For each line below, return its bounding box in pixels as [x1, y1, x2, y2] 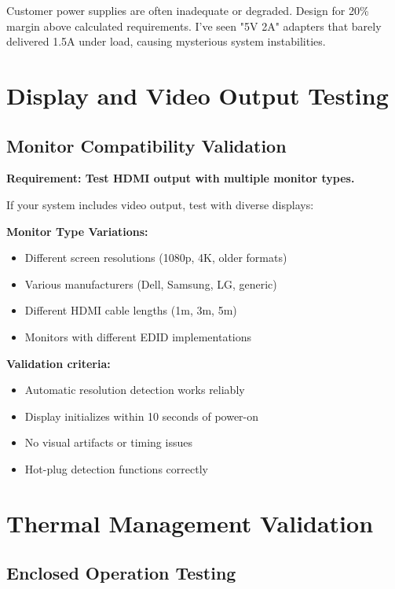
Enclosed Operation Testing [6, 561, 236, 585]
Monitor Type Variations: [6, 223, 148, 239]
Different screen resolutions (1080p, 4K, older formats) [24, 249, 287, 266]
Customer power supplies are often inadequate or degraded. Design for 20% [6, 2, 369, 18]
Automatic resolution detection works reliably [24, 381, 245, 398]
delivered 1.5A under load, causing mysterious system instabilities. [6, 33, 326, 50]
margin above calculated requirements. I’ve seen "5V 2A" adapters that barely [6, 17, 382, 34]
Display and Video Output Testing [6, 79, 389, 111]
